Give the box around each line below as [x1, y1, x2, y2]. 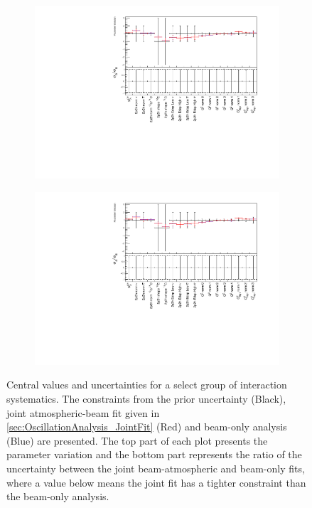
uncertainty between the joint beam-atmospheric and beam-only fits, [6, 460, 305, 475]
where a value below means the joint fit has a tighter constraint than [6, 475, 306, 490]
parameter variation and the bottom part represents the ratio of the [6, 447, 302, 462]
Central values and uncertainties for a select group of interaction [6, 377, 287, 392]
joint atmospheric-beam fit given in [6, 405, 160, 420]
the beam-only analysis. [6, 489, 109, 504]
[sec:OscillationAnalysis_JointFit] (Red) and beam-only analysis [6, 419, 287, 434]
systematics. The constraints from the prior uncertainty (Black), [6, 391, 286, 406]
